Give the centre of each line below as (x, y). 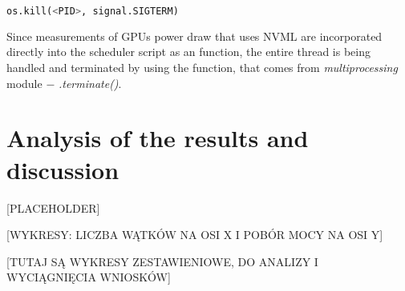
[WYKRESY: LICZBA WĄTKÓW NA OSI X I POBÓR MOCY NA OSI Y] (195, 235)
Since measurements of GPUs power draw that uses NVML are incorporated (194, 36)
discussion (63, 169)
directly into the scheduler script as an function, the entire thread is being (188, 52)
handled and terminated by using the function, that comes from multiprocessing (202, 68)
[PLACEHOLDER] (53, 207)
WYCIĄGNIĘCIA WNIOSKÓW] (89, 277)
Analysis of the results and (158, 138)
